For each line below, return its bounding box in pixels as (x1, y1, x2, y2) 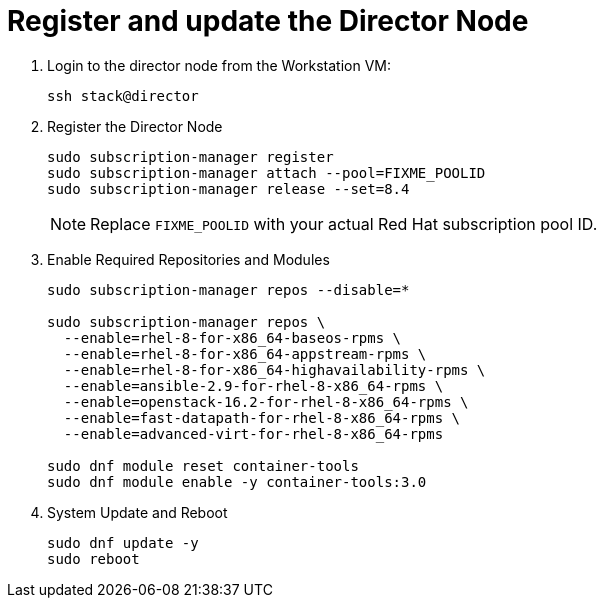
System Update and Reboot (47, 503, 228, 521)
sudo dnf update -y (47, 534, 199, 551)
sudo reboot (47, 550, 140, 567)
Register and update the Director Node (7, 4, 529, 38)
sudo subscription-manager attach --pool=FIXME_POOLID (47, 164, 486, 181)
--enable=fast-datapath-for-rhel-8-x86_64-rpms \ (63, 409, 461, 426)
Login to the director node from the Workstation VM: (47, 56, 392, 74)
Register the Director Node (47, 117, 223, 135)
